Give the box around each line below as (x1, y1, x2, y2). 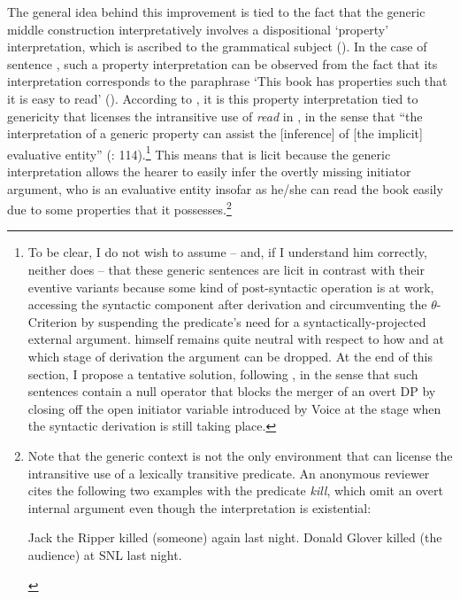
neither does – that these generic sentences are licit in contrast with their (27, 261, 425, 279)
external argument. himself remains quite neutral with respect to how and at (27, 330, 445, 348)
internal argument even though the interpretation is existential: (27, 498, 372, 517)
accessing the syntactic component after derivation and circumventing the (27, 295, 427, 314)
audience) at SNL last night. (27, 545, 182, 564)
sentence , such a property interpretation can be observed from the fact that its (7, 54, 438, 73)
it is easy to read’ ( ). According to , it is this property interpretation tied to (7, 89, 418, 107)
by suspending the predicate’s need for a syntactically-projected (80, 312, 426, 331)
